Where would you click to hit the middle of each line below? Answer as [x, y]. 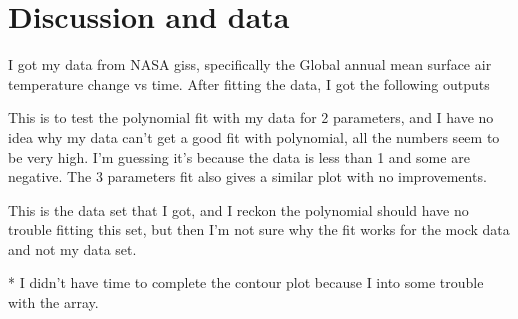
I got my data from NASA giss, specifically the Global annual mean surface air [250, 64]
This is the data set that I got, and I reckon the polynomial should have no [238, 209]
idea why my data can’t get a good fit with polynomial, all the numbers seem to [254, 136]
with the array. [53, 302]
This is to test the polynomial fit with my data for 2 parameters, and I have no [251, 117]
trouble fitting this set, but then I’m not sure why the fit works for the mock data [259, 229]
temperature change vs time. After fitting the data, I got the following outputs [249, 83]
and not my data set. [72, 248]
